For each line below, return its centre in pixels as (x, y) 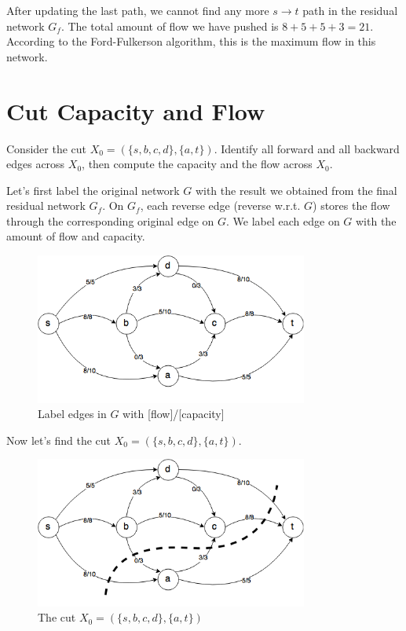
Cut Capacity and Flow (136, 110)
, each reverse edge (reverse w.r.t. (220, 205)
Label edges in (72, 414)
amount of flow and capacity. (76, 236)
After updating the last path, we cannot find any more (138, 10)
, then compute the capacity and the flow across (197, 164)
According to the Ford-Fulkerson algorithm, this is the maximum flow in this (191, 41)
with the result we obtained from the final (296, 190)
